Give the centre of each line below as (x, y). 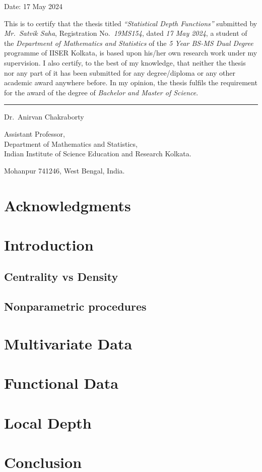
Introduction (49, 244)
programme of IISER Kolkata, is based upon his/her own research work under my (131, 53)
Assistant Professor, (35, 133)
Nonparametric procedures (75, 306)
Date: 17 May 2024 (34, 6)
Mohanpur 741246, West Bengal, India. (64, 170)
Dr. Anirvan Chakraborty (44, 117)
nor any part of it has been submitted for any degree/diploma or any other (120, 72)
